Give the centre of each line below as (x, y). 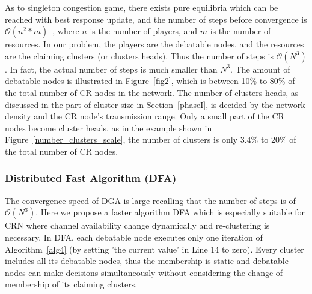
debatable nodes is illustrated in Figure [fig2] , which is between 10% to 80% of (150, 81)
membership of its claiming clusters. (71, 284)
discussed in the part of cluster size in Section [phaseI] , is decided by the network (155, 104)
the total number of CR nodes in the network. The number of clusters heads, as (152, 92)
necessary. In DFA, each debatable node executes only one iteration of (134, 237)
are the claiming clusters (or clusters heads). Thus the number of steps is (139, 55)
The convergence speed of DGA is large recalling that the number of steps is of (150, 200)
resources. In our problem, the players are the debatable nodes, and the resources (154, 44)
